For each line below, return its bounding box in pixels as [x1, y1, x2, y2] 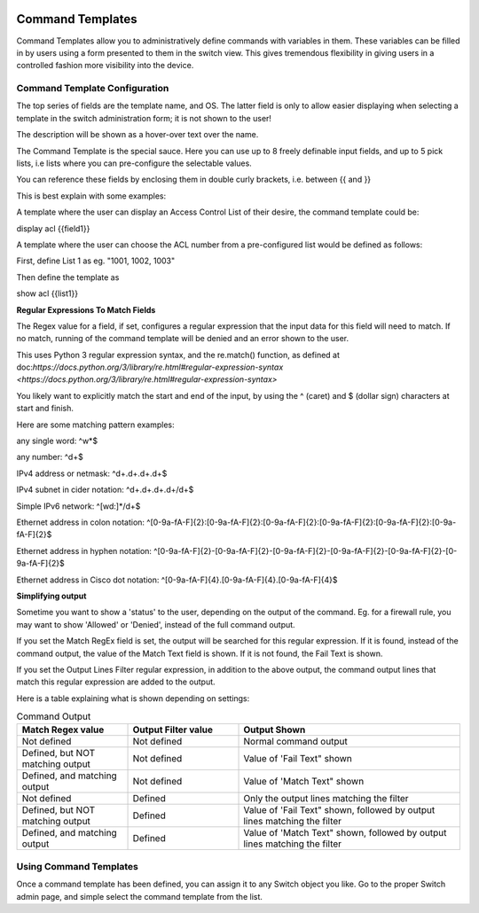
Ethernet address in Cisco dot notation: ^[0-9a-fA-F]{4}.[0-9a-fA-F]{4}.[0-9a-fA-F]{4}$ [16, 574, 338, 585]
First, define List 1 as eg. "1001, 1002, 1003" [16, 255, 176, 266]
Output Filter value [132, 723, 213, 736]
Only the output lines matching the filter [243, 792, 409, 805]
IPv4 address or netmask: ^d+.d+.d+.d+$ [16, 468, 168, 479]
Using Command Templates [16, 860, 139, 872]
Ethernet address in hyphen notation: [16, 545, 153, 556]
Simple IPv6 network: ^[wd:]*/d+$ [16, 501, 141, 511]
